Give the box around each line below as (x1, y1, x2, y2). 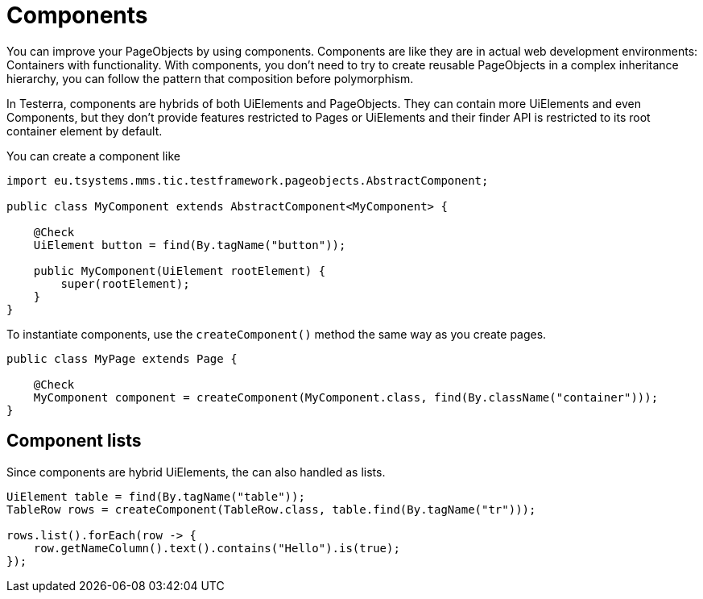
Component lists (6, 431, 142, 451)
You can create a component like (6, 148, 180, 163)
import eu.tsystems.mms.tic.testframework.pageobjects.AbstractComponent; (6, 173, 489, 187)
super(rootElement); (60, 277, 190, 290)
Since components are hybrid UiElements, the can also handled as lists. (6, 464, 386, 479)
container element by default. (6, 123, 163, 138)
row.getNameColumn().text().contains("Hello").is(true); (33, 541, 400, 555)
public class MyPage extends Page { (6, 351, 238, 365)
